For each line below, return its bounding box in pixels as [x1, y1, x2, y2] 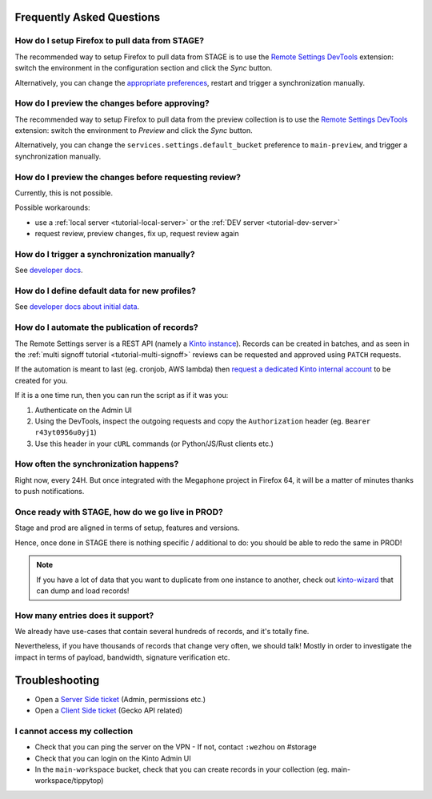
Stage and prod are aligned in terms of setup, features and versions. [14, 523, 240, 532]
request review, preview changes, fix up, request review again [34, 229, 239, 239]
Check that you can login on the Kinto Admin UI [34, 753, 191, 763]
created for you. [14, 375, 68, 385]
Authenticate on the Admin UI [34, 405, 132, 415]
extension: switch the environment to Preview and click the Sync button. [14, 126, 253, 135]
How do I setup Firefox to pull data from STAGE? [14, 35, 204, 46]
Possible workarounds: [14, 203, 91, 212]
